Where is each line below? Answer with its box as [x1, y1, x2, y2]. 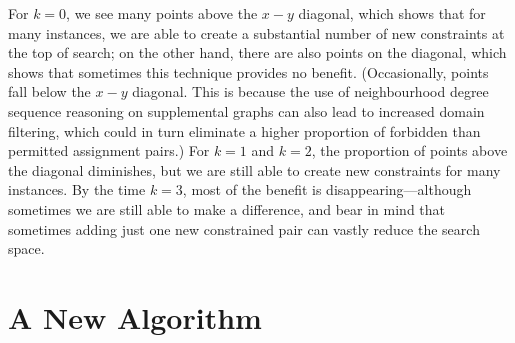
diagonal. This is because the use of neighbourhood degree [132, 81, 489, 102]
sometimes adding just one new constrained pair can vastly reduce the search [8, 218, 480, 239]
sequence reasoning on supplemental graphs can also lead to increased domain [8, 100, 485, 121]
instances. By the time [8, 179, 146, 200]
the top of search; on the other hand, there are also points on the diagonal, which [8, 42, 507, 63]
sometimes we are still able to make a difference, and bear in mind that [8, 198, 446, 219]
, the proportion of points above [311, 140, 508, 161]
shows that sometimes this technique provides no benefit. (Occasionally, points [8, 61, 489, 82]
